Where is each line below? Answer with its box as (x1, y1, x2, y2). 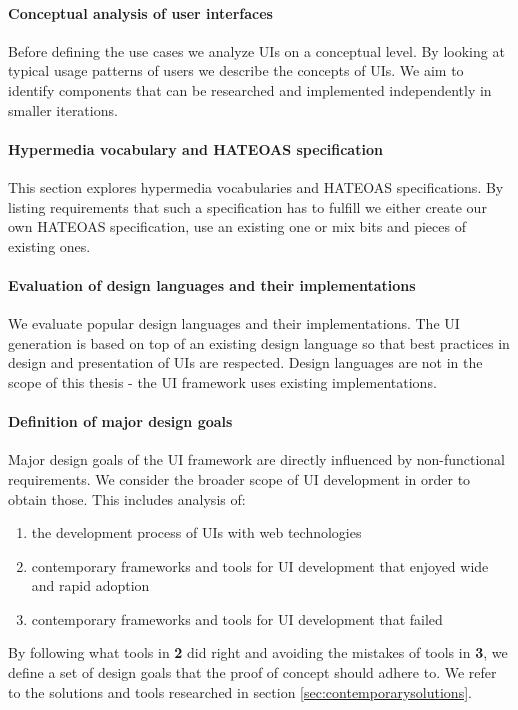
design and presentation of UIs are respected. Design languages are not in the (8, 352, 483, 373)
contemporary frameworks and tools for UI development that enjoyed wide (31, 555, 489, 576)
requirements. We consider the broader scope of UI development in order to (8, 468, 471, 489)
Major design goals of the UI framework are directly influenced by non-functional (8, 449, 505, 470)
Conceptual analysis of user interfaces (8, 2, 273, 23)
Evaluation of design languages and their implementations (8, 274, 416, 295)
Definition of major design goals (8, 411, 233, 432)
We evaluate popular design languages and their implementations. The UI (8, 313, 460, 334)
